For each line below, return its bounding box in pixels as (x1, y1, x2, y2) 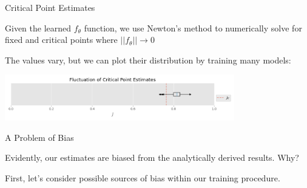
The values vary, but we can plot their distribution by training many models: (5, 53, 291, 66)
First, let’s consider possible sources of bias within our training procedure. (5, 171, 280, 184)
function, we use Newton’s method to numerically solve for (84, 21, 302, 34)
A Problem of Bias (5, 131, 74, 143)
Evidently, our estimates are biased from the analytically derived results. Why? (5, 151, 299, 164)
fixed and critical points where (5, 33, 118, 46)
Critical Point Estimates (5, 1, 95, 13)
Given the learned (5, 21, 72, 34)
